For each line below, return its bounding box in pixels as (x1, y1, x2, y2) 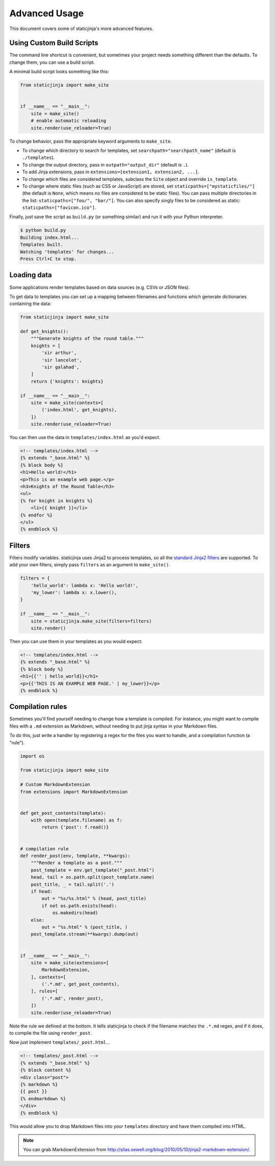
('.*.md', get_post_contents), (41, 981, 120, 987)
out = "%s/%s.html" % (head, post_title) (41, 896, 147, 902)
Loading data (9, 270, 52, 280)
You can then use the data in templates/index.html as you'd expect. (9, 435, 160, 441)
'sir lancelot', (41, 357, 82, 363)
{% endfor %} (20, 512, 53, 518)
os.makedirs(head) (52, 910, 99, 916)
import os (20, 753, 45, 759)
